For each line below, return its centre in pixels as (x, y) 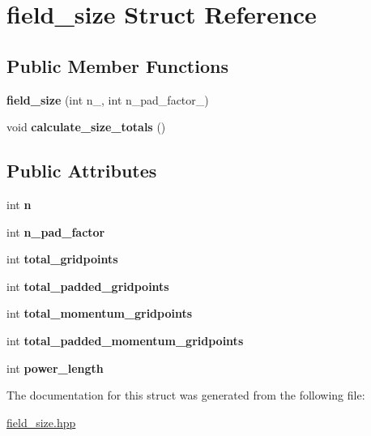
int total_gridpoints (62, 259)
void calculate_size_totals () (86, 127)
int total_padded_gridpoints (88, 286)
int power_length (55, 368)
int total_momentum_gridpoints (100, 313)
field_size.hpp (41, 422)
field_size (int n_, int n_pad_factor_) (108, 99)
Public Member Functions (117, 65)
